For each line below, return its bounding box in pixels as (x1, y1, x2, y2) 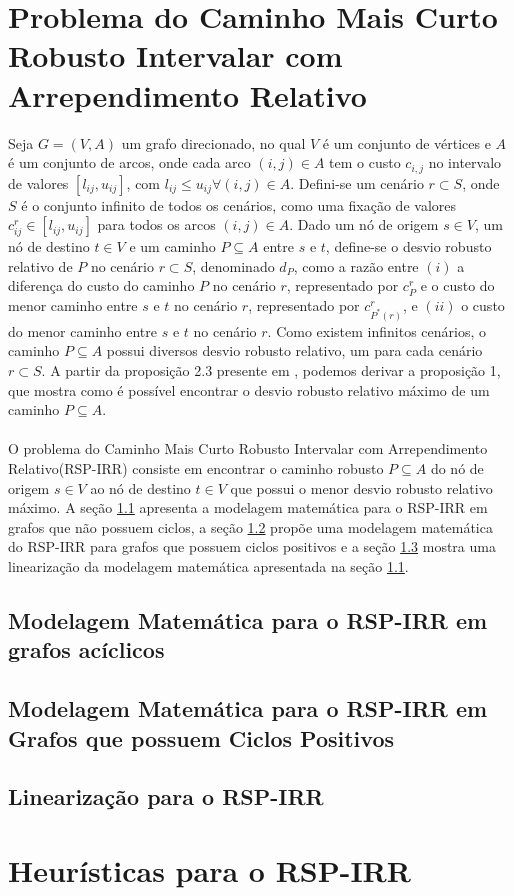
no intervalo (428, 152, 502, 173)
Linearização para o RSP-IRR (8, 781, 324, 812)
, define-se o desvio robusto (325, 236, 492, 257)
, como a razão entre (293, 255, 419, 276)
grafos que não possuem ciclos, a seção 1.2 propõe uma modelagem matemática (8, 516, 493, 537)
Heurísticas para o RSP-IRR (8, 849, 411, 890)
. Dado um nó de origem (289, 214, 439, 235)
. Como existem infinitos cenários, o (267, 320, 486, 341)
